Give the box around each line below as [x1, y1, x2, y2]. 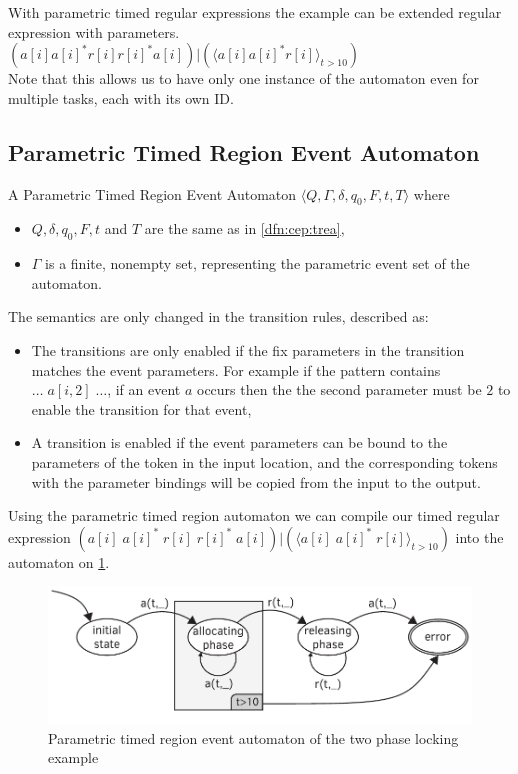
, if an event [107, 379, 181, 400]
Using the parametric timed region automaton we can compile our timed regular [8, 505, 500, 526]
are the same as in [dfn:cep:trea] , [144, 218, 345, 239]
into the [455, 526, 504, 547]
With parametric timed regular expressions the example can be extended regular [8, 2, 502, 22]
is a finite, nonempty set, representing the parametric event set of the [45, 253, 470, 274]
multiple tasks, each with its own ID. [8, 87, 234, 108]
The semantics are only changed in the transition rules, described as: [8, 306, 429, 327]
